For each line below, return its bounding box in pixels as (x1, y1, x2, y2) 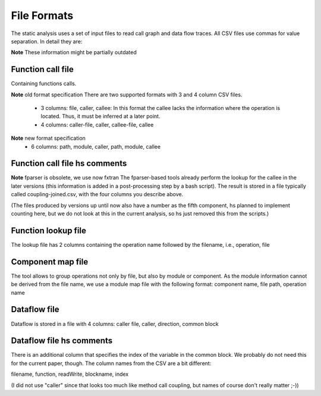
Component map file (11, 256, 89, 267)
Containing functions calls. (11, 80, 77, 87)
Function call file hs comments (11, 158, 127, 169)
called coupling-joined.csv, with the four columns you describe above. (11, 191, 184, 198)
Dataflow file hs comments (11, 336, 113, 346)
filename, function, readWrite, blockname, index (11, 370, 129, 378)
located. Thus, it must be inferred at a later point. (40, 113, 160, 120)
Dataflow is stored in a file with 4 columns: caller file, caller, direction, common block (11, 320, 219, 327)
